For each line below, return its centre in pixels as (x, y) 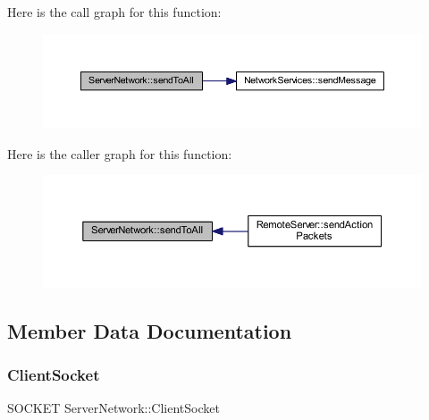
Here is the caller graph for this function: (120, 153)
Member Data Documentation (150, 330)
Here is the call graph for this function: (114, 12)
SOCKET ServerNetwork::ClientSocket (114, 408)
